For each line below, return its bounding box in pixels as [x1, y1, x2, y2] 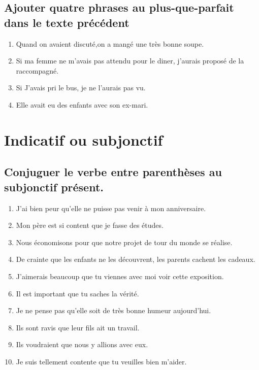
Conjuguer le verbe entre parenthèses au [4, 164, 222, 180]
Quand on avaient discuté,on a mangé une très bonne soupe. [16, 38, 204, 49]
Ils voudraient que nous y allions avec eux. [16, 339, 148, 350]
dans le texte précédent [4, 14, 129, 30]
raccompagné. [16, 65, 59, 76]
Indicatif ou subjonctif [4, 129, 163, 150]
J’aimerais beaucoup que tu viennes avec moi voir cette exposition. [16, 271, 224, 281]
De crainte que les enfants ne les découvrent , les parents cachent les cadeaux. [16, 254, 255, 264]
